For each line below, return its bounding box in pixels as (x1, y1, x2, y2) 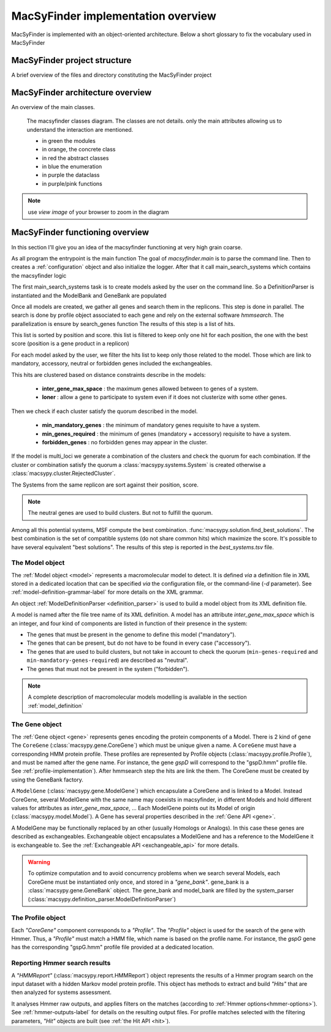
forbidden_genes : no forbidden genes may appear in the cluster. (42, 438, 208, 446)
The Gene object (11, 720, 62, 729)
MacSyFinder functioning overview (11, 227, 150, 238)
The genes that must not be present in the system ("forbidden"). (26, 665, 189, 672)
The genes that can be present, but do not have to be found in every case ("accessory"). (26, 639, 251, 647)
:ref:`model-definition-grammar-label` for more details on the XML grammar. (11, 588, 204, 596)
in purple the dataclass (42, 172, 100, 179)
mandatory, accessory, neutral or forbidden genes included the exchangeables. (11, 360, 213, 367)
